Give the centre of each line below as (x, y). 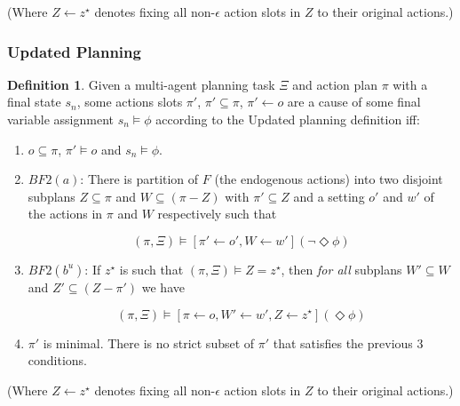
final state (34, 102)
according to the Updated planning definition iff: (288, 119)
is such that (151, 269)
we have (163, 287)
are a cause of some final (354, 102)
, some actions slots (130, 102)
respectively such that (217, 214)
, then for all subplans (341, 269)
